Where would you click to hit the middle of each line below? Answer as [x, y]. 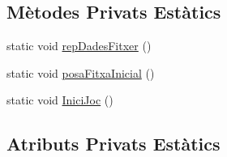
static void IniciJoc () [60, 100]
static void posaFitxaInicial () [81, 72]
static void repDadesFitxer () [79, 46]
